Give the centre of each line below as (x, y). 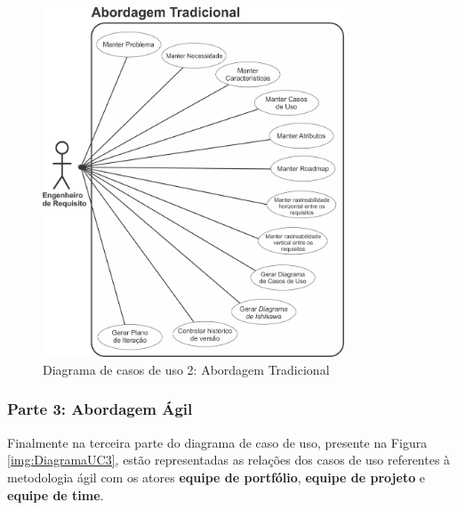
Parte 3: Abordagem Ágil (100, 409)
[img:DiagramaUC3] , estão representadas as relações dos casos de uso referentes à (229, 460)
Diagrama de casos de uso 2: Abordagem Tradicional (186, 369)
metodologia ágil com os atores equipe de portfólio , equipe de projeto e (216, 477)
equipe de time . (56, 494)
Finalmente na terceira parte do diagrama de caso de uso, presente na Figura (217, 442)
